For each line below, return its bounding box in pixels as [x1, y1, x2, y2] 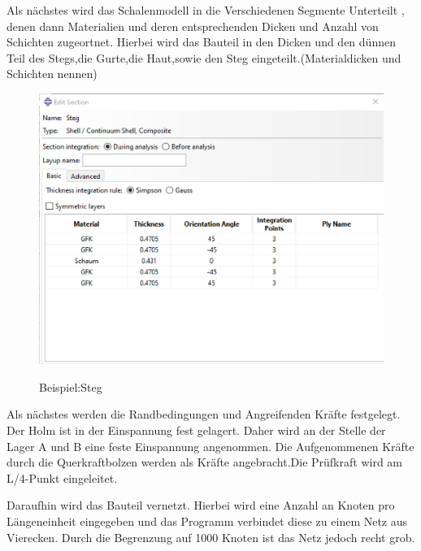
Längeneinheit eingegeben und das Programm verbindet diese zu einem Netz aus [7, 513, 408, 530]
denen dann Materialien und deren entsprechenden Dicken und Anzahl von [7, 17, 379, 34]
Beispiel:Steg [39, 378, 102, 395]
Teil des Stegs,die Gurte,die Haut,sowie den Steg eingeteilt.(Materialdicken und [7, 49, 401, 66]
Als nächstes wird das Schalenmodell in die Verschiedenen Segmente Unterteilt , [7, 2, 405, 18]
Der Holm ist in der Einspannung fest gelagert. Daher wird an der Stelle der [7, 422, 386, 439]
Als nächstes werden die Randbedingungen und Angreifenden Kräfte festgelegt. [7, 406, 401, 423]
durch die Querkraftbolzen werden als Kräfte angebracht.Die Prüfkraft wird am [7, 453, 402, 471]
